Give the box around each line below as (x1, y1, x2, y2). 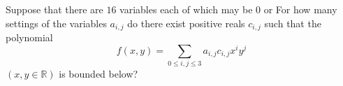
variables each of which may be (119, 2, 253, 16)
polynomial (6, 30, 53, 45)
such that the (264, 15, 321, 30)
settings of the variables (6, 15, 107, 30)
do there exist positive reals (127, 15, 245, 30)
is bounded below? (59, 66, 138, 81)
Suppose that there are (6, 2, 103, 16)
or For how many (263, 2, 337, 16)
